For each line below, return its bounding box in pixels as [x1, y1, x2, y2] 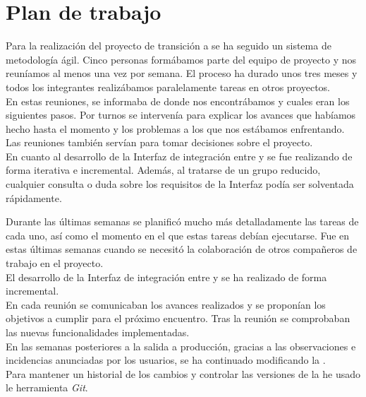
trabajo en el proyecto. [6, 256, 104, 271]
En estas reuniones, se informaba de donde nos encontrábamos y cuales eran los [6, 93, 350, 108]
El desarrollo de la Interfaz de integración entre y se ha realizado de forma [6, 269, 327, 284]
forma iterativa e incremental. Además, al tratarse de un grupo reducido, [6, 162, 321, 177]
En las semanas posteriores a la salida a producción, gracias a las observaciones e [6, 338, 356, 353]
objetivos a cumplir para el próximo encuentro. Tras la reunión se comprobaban [6, 311, 350, 326]
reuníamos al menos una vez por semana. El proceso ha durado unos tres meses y [6, 66, 358, 81]
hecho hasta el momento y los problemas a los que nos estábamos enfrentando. [6, 121, 345, 136]
